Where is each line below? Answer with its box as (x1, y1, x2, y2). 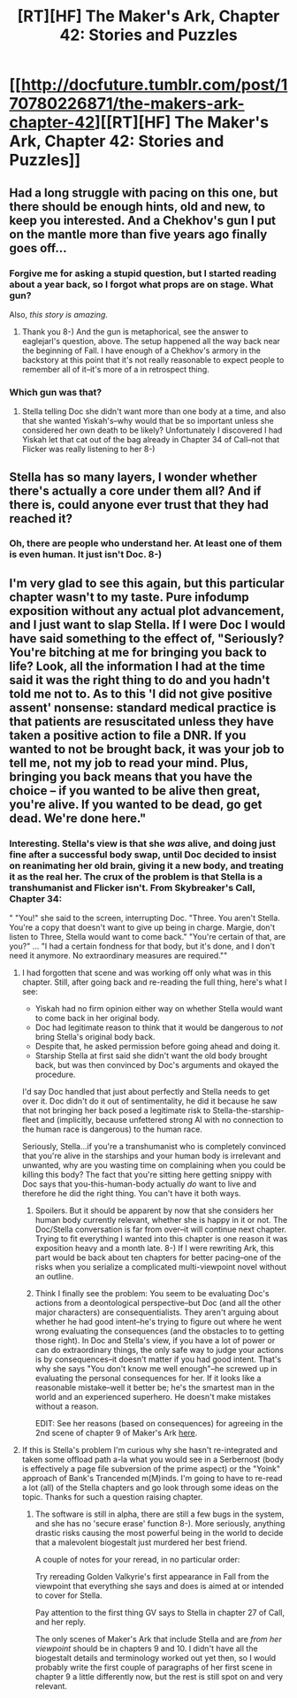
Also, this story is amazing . (9, 309, 109, 319)
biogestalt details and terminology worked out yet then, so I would (34, 1653, 277, 1663)
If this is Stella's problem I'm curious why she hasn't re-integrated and (21, 1445, 278, 1456)
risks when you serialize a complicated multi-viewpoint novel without (34, 1262, 287, 1272)
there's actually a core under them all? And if (9, 483, 262, 498)
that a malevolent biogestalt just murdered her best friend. (34, 1537, 247, 1548)
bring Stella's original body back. (34, 1032, 156, 1042)
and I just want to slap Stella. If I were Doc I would (9, 617, 286, 632)
